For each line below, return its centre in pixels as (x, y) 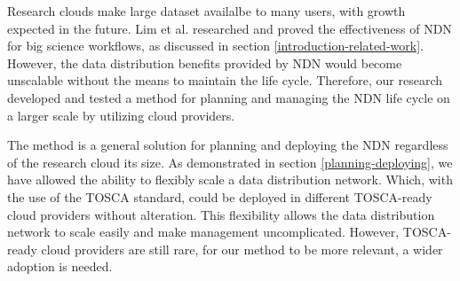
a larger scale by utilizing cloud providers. (121, 115)
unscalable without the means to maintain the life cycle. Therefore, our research (225, 80)
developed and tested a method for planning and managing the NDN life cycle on (229, 97)
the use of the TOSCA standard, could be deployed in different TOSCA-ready (220, 196)
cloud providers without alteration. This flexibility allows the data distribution (221, 214)
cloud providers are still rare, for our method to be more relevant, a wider (242, 249)
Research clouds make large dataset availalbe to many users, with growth (206, 11)
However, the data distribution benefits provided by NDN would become (205, 62)
